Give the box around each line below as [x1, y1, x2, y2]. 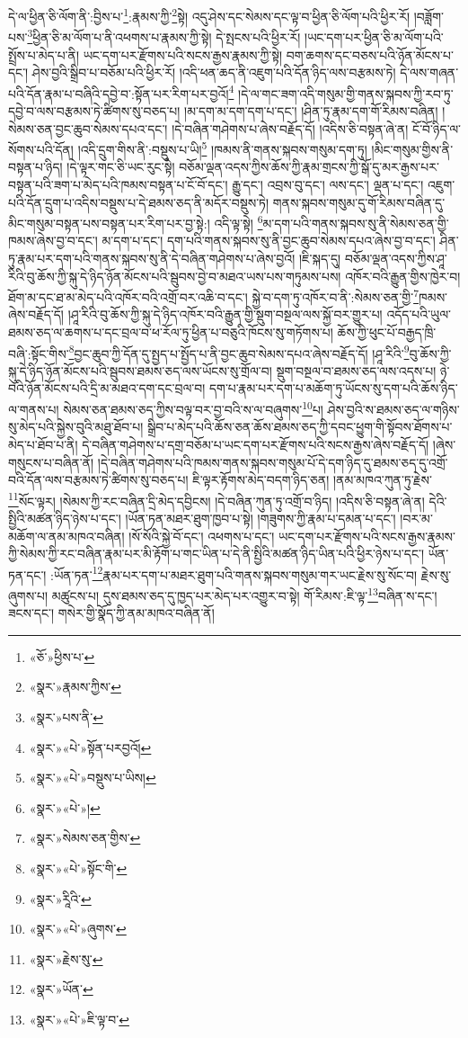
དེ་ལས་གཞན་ [400, 63, 459, 82]
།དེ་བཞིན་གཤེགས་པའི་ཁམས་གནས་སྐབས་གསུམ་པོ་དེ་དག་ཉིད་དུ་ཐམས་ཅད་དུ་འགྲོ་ [97, 452, 448, 471]
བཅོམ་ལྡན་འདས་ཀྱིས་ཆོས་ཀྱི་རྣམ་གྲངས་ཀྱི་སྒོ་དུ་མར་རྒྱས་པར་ [179, 157, 439, 176]
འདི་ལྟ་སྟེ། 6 [214, 211, 263, 232]
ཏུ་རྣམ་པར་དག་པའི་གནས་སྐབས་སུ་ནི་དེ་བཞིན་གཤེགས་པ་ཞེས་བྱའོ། [8, 249, 296, 267]
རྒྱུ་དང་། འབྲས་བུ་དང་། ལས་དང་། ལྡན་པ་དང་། [232, 174, 424, 193]
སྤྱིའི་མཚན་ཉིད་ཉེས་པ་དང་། [8, 508, 121, 527]
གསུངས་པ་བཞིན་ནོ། [8, 452, 94, 471]
